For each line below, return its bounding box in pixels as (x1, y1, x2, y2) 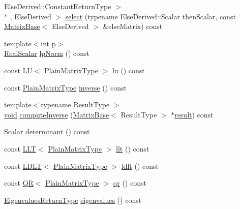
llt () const (116, 143, 149, 154)
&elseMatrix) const (103, 21, 163, 32)
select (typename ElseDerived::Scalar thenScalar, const (65, 11, 236, 21)
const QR (4, 177, 34, 188)
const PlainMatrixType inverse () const (4, 82, 127, 93)
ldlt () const (121, 160, 159, 171)
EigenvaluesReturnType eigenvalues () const (4, 194, 142, 205)
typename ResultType (41, 99, 110, 110)
